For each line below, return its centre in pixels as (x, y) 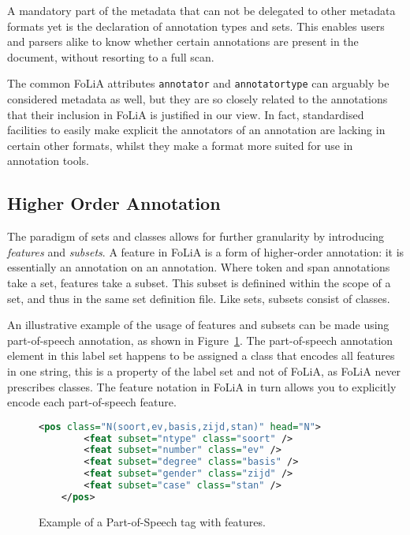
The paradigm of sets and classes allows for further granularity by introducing (196, 236)
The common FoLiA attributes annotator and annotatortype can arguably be (198, 83)
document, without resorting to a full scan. (111, 56)
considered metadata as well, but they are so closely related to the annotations (198, 99)
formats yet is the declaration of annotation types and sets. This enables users (196, 26)
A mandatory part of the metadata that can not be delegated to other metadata (201, 10)
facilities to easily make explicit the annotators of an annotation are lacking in (196, 130)
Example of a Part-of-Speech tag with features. (152, 521)
